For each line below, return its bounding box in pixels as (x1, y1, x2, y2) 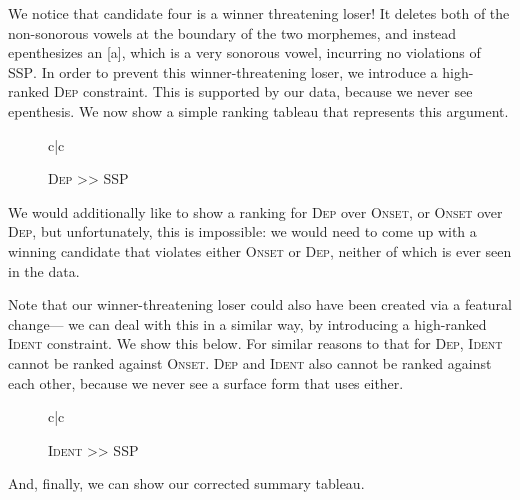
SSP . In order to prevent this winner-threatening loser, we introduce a (8, 61, 438, 82)
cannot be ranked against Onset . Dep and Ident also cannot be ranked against (8, 352, 492, 373)
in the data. (8, 260, 80, 281)
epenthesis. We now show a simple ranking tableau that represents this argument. (8, 100, 509, 121)
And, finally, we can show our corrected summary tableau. (8, 473, 365, 494)
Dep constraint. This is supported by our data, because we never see (53, 81, 473, 102)
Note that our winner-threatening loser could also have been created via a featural (8, 294, 512, 315)
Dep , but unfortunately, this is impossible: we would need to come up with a (8, 221, 477, 242)
